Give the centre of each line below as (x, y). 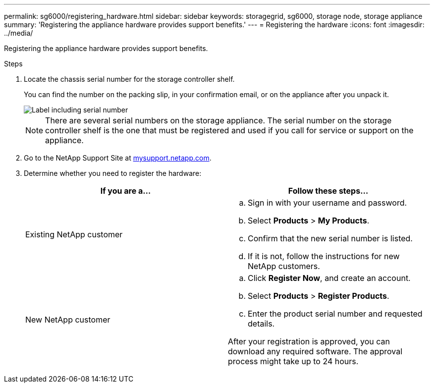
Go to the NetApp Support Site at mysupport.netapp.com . (118, 158)
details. (261, 324)
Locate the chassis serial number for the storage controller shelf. (129, 79)
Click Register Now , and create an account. (329, 278)
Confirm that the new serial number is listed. (330, 238)
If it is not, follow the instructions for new (324, 256)
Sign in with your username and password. (327, 203)
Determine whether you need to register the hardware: (113, 173)
